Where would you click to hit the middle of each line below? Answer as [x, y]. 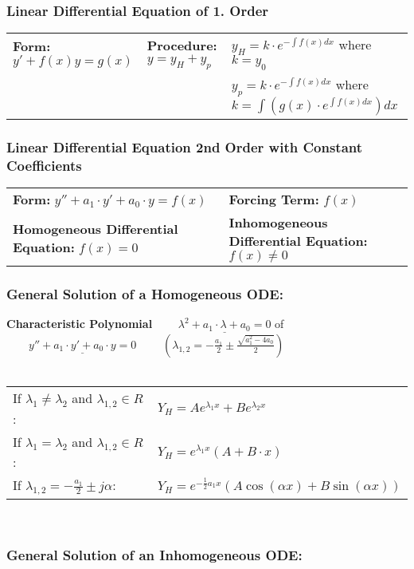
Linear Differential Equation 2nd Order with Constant [185, 146]
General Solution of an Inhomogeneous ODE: [154, 555]
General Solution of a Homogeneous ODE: [145, 293]
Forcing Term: [274, 199]
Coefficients [44, 165]
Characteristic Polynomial [80, 324]
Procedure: [182, 45]
